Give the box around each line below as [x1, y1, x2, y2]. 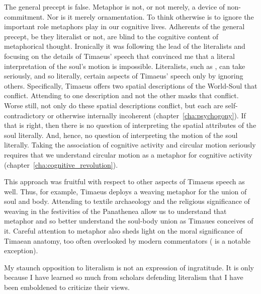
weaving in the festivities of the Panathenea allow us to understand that [4, 205, 227, 216]
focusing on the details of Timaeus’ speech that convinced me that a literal [4, 50, 235, 61]
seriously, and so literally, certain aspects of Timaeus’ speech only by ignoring [4, 70, 243, 81]
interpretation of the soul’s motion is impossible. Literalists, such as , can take [4, 60, 245, 71]
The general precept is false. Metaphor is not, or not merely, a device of [4, 2, 225, 12]
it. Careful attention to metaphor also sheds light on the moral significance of [4, 226, 243, 236]
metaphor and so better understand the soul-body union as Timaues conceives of [4, 215, 253, 226]
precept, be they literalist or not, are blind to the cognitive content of [4, 31, 219, 41]
